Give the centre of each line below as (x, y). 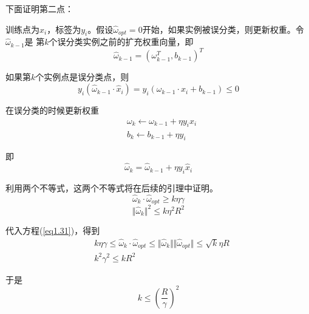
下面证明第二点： (39, 9)
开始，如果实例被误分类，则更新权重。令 (223, 29)
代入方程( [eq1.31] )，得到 (53, 230)
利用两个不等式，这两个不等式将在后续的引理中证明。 (112, 187)
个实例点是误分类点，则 (82, 77)
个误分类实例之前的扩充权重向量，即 (121, 42)
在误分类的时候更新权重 (52, 110)
